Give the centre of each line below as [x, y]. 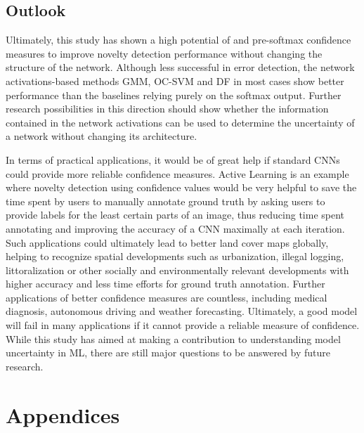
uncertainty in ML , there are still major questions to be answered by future [168, 353]
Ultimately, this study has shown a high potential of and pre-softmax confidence [178, 40]
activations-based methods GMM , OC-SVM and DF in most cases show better [175, 80]
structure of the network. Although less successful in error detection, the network [180, 67]
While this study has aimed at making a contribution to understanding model [173, 338]
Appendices [63, 414]
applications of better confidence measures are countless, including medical [167, 297]
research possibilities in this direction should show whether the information [167, 109]
